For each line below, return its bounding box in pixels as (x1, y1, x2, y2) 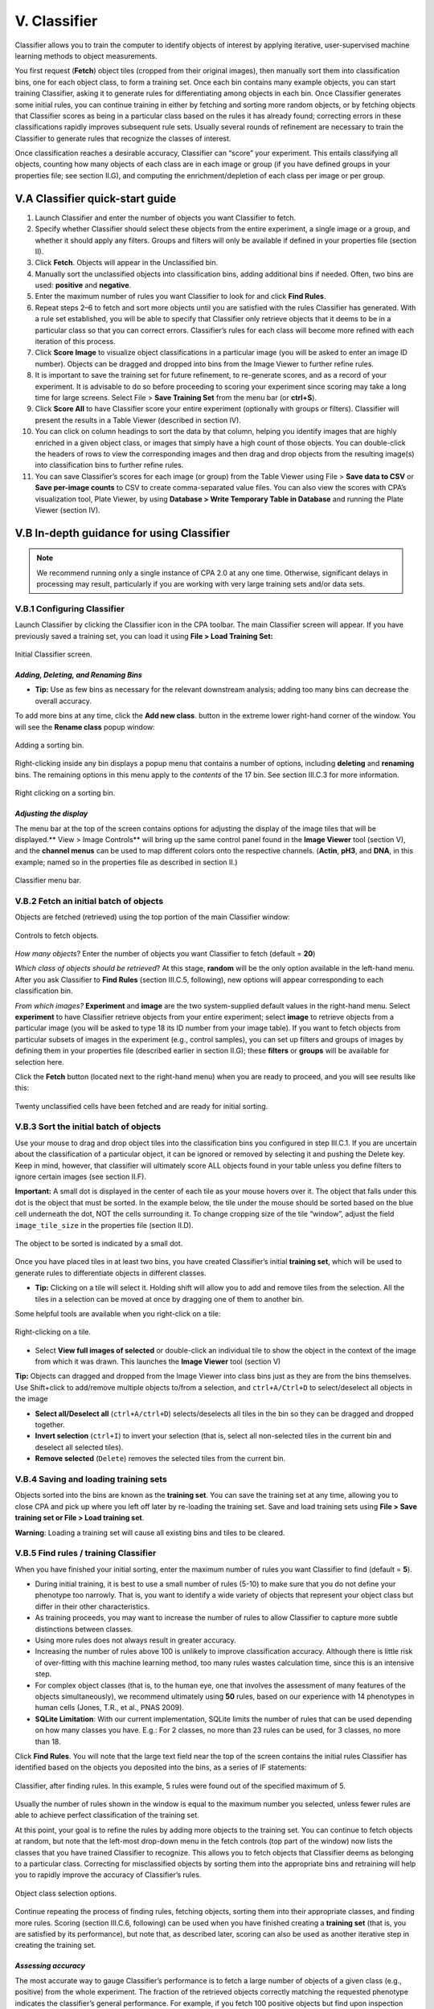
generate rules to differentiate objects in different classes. (14, 1268, 207, 1278)
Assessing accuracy (14, 1961, 86, 1970)
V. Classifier (14, 12, 98, 30)
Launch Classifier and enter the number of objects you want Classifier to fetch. (35, 213, 297, 223)
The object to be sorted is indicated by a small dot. (14, 1238, 183, 1248)
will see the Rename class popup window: (14, 722, 156, 731)
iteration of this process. (35, 337, 116, 346)
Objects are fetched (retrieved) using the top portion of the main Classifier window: (14, 912, 291, 922)
